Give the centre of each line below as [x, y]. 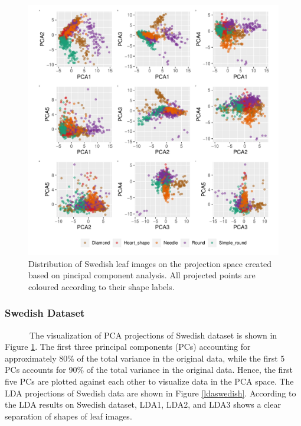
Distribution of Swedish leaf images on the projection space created [150, 263]
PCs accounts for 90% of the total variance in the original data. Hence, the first [149, 370]
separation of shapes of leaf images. [68, 416]
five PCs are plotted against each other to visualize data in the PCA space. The [149, 381]
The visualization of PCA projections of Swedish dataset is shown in [153, 335]
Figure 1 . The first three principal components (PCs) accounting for [128, 347]
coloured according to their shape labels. [102, 286]
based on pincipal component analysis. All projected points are [142, 275]
